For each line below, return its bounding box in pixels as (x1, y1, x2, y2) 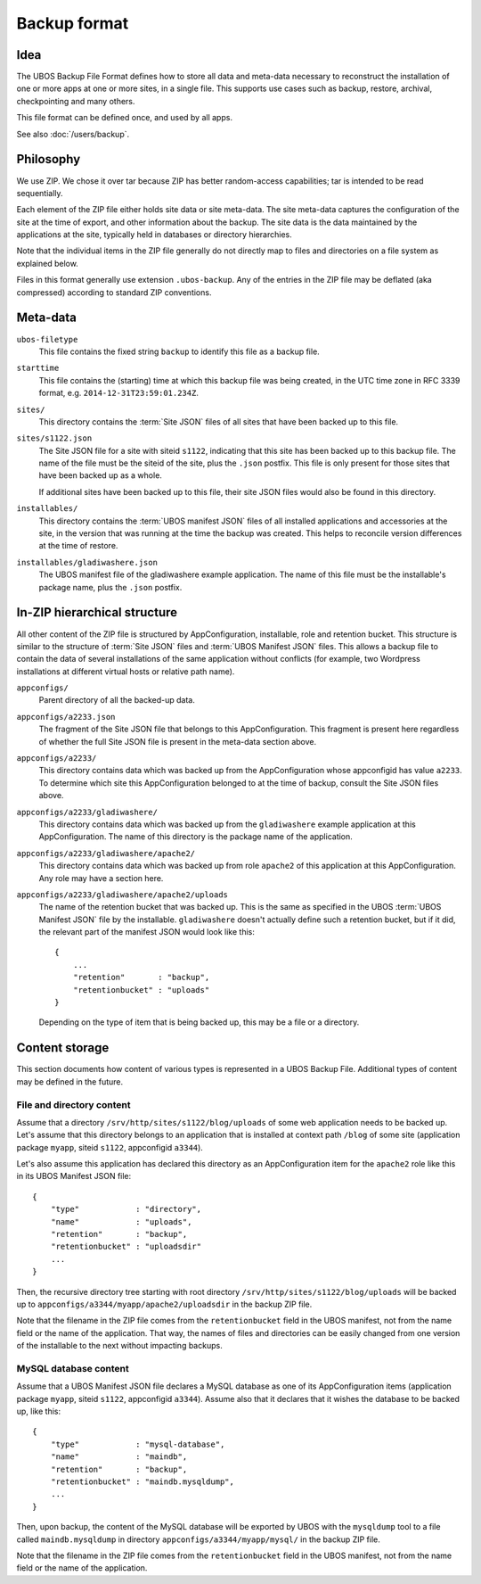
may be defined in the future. (16, 1076, 124, 1087)
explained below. (16, 258, 79, 268)
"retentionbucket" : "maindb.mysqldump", (50, 1477, 235, 1487)
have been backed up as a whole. (38, 470, 162, 481)
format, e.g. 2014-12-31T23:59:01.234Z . (38, 388, 200, 399)
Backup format (16, 13, 129, 33)
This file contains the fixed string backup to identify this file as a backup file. (38, 346, 320, 357)
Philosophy (16, 152, 81, 167)
